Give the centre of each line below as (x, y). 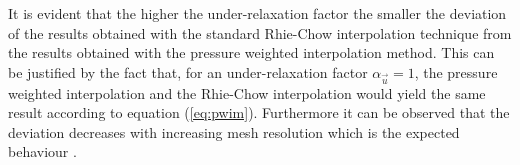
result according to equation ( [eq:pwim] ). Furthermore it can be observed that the (259, 112)
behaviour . (42, 151)
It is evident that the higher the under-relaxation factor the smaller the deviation (257, 13)
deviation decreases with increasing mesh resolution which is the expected (234, 131)
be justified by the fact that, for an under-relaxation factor (188, 71)
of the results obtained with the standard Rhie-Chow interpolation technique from (260, 32)
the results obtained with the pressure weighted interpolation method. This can (251, 52)
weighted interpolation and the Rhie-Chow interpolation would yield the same (247, 92)
